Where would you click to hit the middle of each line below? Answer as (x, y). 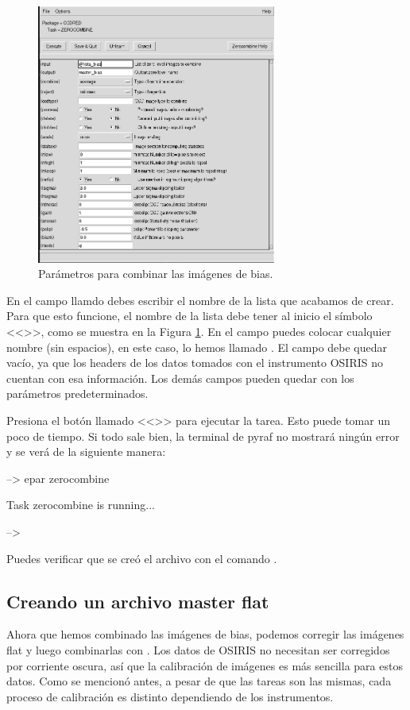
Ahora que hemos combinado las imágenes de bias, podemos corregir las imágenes (205, 634)
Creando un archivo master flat (138, 601)
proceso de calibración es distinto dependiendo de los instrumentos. (170, 696)
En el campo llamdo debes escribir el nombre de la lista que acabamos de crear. (200, 300)
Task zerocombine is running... (81, 505)
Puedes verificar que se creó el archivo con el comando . (142, 558)
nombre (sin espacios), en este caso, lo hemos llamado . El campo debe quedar (197, 347)
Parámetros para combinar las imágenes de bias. (156, 274)
